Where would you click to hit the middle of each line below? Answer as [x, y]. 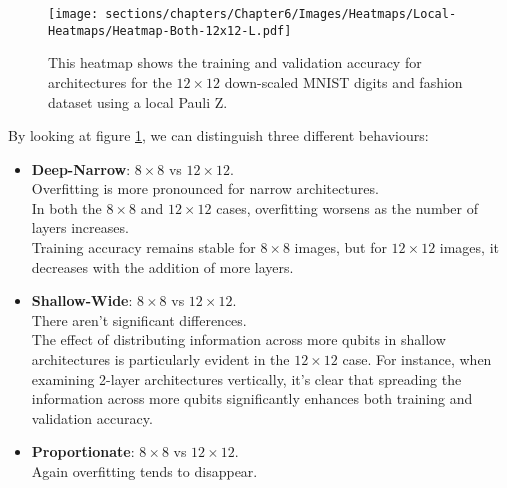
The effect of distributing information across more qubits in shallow [238, 339]
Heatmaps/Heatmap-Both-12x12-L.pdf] [170, 30]
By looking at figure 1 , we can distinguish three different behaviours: [218, 135]
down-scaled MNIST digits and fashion [343, 81]
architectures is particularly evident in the [160, 359]
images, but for [340, 247]
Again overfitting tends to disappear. [144, 471]
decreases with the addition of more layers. [162, 266]
